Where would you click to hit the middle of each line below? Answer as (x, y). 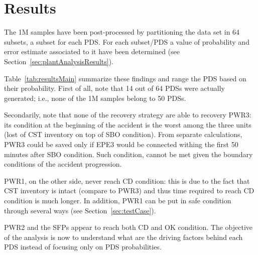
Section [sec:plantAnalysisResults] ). (59, 61)
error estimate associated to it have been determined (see (92, 51)
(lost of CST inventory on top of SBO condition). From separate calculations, (123, 134)
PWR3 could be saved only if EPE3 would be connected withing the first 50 (121, 144)
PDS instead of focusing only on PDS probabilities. (83, 247)
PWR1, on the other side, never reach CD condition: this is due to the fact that (127, 180)
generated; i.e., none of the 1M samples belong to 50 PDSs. (95, 98)
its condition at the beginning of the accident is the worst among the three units (128, 124)
